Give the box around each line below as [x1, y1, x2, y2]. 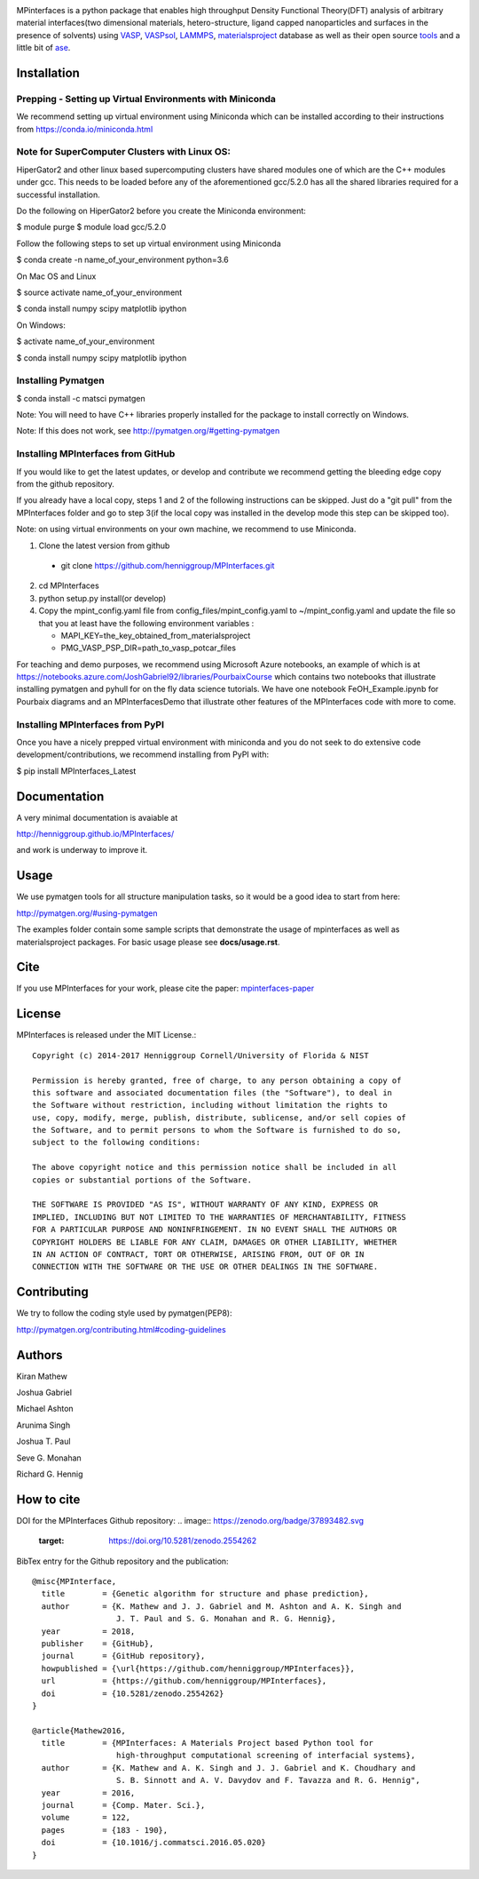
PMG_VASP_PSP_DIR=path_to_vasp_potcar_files [60, 642, 237, 653]
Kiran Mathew [16, 1371, 68, 1381]
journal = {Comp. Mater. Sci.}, [41, 1800, 206, 1811]
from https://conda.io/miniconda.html [16, 123, 153, 134]
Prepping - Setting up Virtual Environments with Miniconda [16, 92, 277, 105]
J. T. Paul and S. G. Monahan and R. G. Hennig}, [115, 1613, 336, 1624]
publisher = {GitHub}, [41, 1638, 154, 1648]
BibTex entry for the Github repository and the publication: [16, 1556, 230, 1566]
